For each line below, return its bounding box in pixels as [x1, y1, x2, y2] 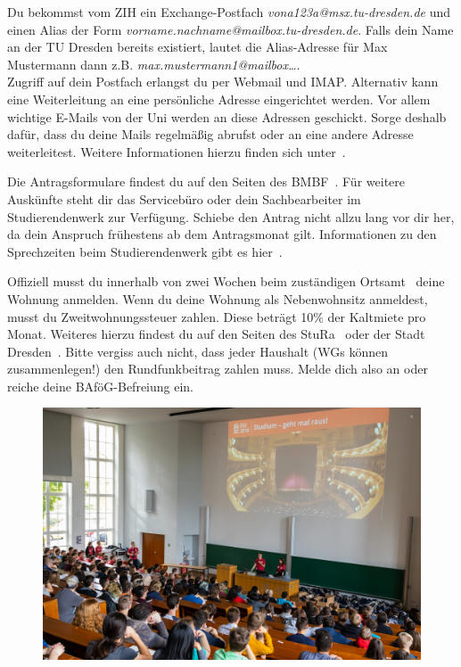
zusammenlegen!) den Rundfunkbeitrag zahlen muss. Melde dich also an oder [7, 359, 428, 378]
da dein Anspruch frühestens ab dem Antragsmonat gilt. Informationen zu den [7, 225, 437, 243]
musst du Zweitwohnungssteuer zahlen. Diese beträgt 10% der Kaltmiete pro [7, 307, 426, 325]
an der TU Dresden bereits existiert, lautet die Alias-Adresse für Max [7, 37, 388, 56]
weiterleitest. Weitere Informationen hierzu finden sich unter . [7, 142, 346, 161]
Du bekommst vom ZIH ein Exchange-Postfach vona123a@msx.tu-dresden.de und [7, 3, 450, 21]
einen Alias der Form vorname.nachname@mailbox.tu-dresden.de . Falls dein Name [7, 20, 454, 38]
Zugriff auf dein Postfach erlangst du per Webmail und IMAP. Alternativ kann [7, 72, 439, 91]
